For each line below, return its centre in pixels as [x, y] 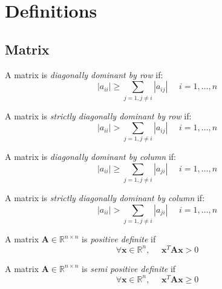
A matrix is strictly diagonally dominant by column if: [105, 198]
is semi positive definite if [129, 268]
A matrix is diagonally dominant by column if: [90, 157]
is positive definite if [119, 239]
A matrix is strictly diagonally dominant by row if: [98, 115]
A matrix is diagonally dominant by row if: [84, 74]
